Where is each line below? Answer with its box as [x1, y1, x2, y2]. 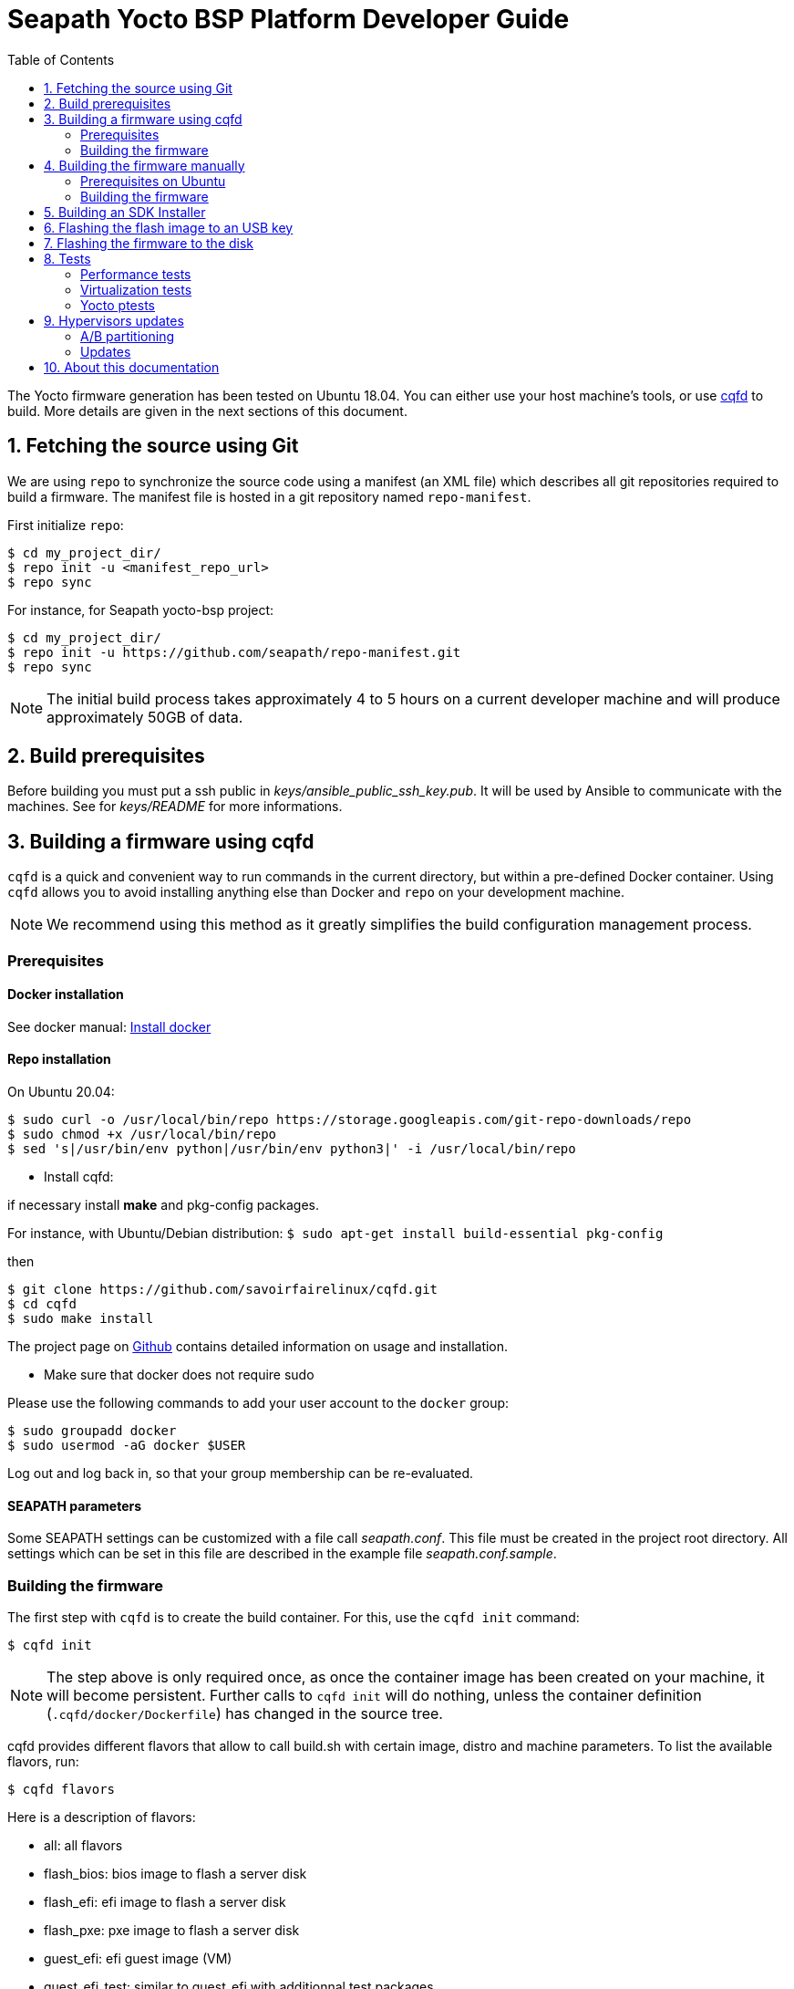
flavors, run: [7, 1754, 79, 1770]
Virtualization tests [80, 281, 192, 297]
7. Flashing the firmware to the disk [44, 234, 254, 251]
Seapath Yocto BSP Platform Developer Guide [7, 4, 570, 35]
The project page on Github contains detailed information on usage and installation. [7, 1338, 509, 1355]
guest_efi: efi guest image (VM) [44, 1951, 232, 1967]
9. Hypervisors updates [44, 312, 184, 328]
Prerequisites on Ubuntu [80, 172, 226, 189]
